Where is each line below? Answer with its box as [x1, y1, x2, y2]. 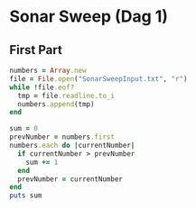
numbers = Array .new [9, 66, 88, 75]
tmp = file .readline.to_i [17, 91, 116, 100]
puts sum [9, 191, 42, 200]
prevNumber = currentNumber [17, 174, 124, 184]
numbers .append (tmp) [17, 99, 95, 109]
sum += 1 [25, 158, 59, 167]
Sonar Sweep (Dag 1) [9, 6, 169, 27]
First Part [9, 42, 63, 58]
